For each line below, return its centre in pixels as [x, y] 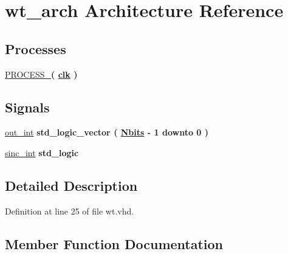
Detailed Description [71, 185]
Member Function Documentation [114, 243]
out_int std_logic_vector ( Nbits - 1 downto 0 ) [107, 132]
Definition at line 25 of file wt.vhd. [70, 211]
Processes [36, 48]
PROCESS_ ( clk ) [41, 74]
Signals [27, 107]
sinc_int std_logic [42, 152]
